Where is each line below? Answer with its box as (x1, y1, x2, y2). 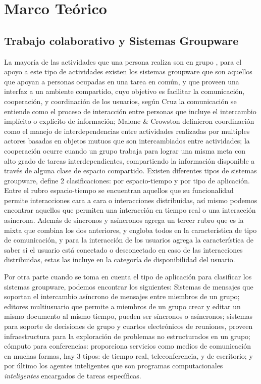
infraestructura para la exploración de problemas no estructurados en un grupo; (4, 330, 250, 341)
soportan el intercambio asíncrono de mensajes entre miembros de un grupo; (4, 291, 240, 302)
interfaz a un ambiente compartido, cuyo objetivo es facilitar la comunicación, (4, 86, 245, 97)
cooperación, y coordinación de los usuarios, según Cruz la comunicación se (4, 95, 237, 106)
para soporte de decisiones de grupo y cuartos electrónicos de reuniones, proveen (4, 321, 253, 331)
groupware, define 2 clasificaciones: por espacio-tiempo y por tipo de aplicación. (4, 175, 250, 185)
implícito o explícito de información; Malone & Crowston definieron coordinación (4, 116, 254, 126)
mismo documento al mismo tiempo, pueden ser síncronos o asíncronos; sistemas (4, 311, 252, 321)
